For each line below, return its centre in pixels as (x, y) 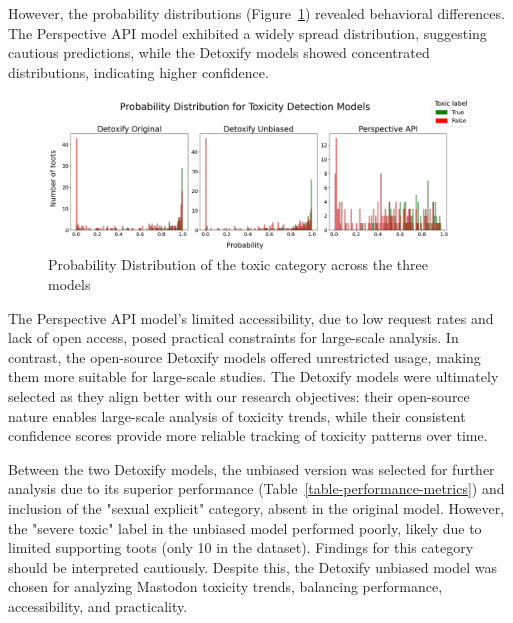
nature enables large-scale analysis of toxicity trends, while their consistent (237, 415)
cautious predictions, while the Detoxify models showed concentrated (219, 52)
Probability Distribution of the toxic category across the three (238, 264)
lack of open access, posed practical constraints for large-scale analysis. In (233, 337)
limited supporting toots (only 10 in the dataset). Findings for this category (241, 547)
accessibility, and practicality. (98, 605)
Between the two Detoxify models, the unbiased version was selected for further (251, 468)
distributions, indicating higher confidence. (138, 71)
